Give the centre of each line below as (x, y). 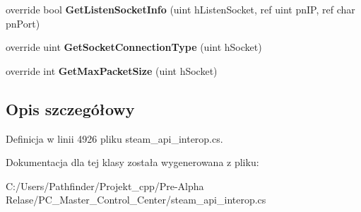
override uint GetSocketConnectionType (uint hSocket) (134, 47)
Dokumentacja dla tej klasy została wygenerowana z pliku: (132, 162)
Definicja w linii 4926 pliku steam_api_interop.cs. (114, 138)
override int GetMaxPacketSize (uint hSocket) (112, 70)
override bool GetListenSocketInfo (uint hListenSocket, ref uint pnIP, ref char (180, 9)
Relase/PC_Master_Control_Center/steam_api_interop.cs (136, 200)
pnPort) (23, 23)
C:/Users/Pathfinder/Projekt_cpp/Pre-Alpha (105, 185)
